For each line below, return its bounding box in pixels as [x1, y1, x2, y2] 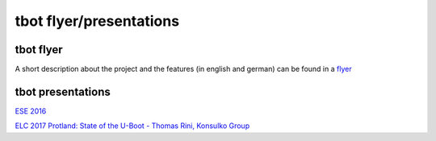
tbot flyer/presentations [15, 12, 180, 30]
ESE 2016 [15, 106, 47, 116]
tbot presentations [15, 85, 111, 98]
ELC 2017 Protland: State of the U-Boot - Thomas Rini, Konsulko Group [15, 121, 250, 131]
